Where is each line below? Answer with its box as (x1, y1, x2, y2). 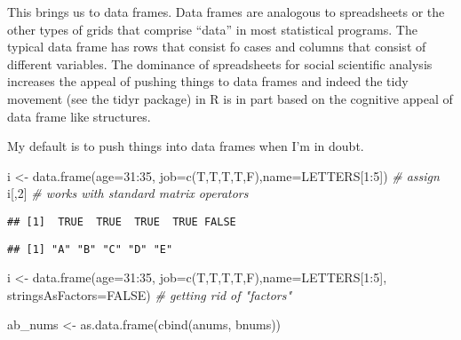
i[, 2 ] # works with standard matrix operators (7, 184, 249, 202)
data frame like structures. (7, 107, 151, 125)
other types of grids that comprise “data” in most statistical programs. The (7, 20, 417, 38)
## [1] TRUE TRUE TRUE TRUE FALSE (7, 215, 236, 228)
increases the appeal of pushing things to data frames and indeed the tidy (7, 72, 409, 91)
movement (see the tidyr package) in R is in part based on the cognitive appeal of (7, 89, 453, 107)
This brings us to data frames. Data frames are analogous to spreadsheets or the (7, 3, 445, 20)
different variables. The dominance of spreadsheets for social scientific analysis (7, 54, 433, 73)
